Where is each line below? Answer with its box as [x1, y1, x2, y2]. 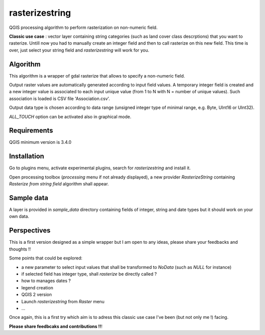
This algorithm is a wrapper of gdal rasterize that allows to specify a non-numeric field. [9, 73, 185, 78]
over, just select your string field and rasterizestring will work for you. [9, 47, 150, 53]
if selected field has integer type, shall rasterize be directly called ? [21, 271, 157, 277]
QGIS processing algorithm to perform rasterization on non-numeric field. [9, 25, 158, 30]
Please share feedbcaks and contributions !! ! [9, 323, 103, 329]
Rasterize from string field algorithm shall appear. [9, 181, 109, 187]
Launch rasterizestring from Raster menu [21, 298, 105, 304]
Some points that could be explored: [9, 255, 83, 261]
